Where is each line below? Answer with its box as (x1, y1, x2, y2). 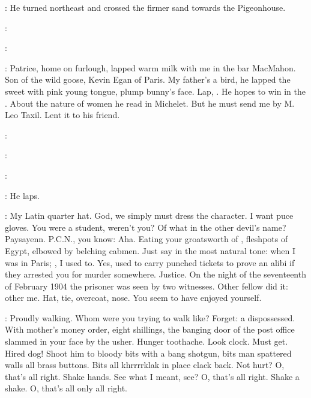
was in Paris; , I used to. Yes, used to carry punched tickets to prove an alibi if (5, 256, 295, 269)
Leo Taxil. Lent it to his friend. (5, 108, 120, 121)
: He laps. (5, 189, 40, 201)
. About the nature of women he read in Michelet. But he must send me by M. (5, 97, 295, 109)
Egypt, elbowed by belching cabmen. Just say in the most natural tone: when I (5, 244, 296, 257)
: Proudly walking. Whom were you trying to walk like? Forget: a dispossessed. (5, 311, 295, 324)
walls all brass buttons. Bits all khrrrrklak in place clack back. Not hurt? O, (5, 358, 285, 371)
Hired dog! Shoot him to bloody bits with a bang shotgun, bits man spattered (5, 346, 292, 359)
